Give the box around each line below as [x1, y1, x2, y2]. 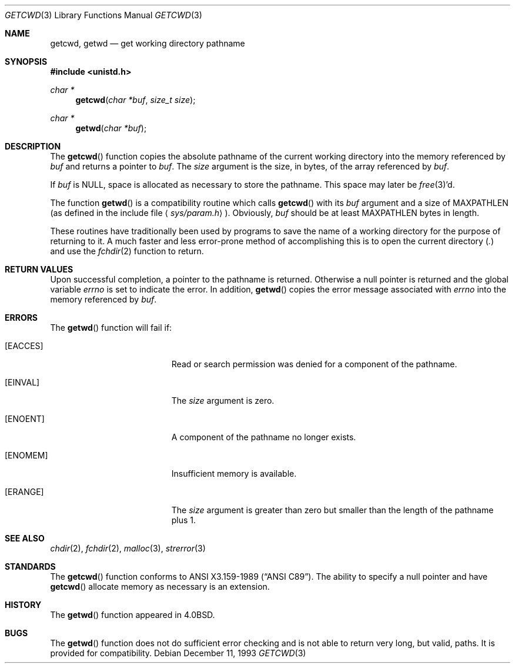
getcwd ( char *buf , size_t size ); [75, 95, 196, 105]
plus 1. [171, 515, 196, 525]
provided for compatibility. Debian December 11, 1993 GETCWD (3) [50, 648, 306, 658]
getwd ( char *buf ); [75, 123, 147, 133]
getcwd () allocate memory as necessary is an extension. [50, 581, 270, 591]
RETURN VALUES [5, 264, 73, 274]
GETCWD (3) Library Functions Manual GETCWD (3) [5, 10, 202, 20]
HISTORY [5, 600, 42, 610]
